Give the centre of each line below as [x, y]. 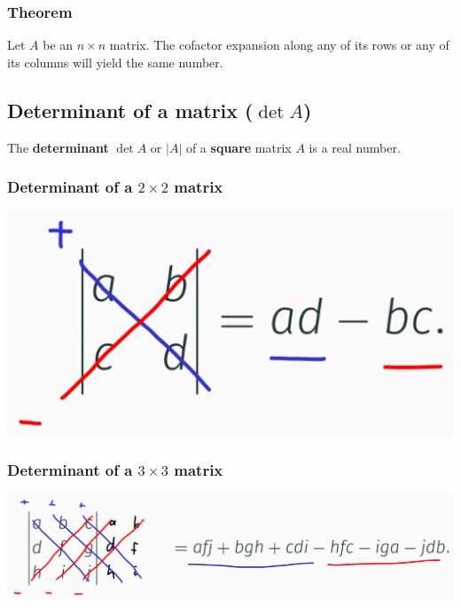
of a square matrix [238, 147]
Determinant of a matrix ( [130, 110]
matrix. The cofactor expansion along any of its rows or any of [279, 45]
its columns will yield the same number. [115, 62]
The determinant [58, 147]
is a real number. [355, 147]
